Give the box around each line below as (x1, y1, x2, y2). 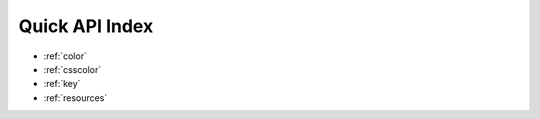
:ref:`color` (43, 50, 87, 62)
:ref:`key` (43, 78, 81, 90)
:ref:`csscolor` (43, 63, 102, 75)
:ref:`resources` (43, 91, 108, 104)
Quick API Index (18, 15, 154, 37)
